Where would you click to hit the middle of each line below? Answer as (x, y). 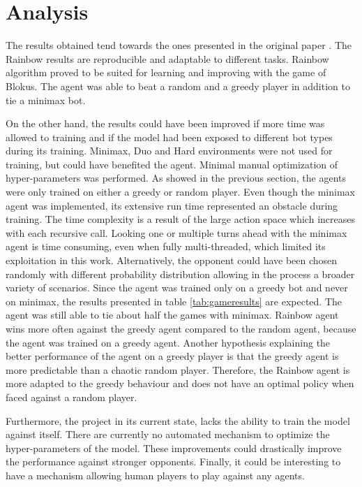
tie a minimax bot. (46, 100)
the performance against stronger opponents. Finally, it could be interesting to (173, 461)
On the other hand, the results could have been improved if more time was (165, 123)
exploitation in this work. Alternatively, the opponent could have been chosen (172, 260)
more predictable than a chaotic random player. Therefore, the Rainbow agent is (178, 369)
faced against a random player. (71, 397)
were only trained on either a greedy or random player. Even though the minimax (180, 192)
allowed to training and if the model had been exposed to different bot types (169, 137)
